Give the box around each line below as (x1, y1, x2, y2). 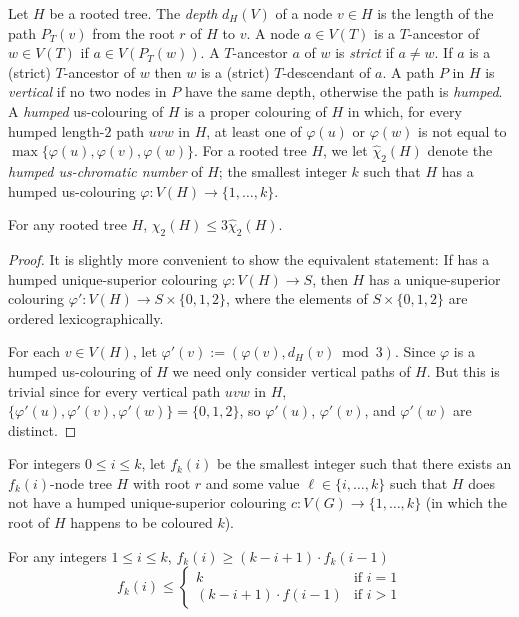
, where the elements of (226, 288, 368, 309)
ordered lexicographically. (8, 307, 164, 328)
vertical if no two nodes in (8, 81, 167, 102)
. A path (382, 61, 435, 82)
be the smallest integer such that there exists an (216, 453, 512, 474)
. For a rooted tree (194, 140, 307, 161)
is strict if (335, 42, 394, 63)
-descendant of (282, 61, 371, 82)
